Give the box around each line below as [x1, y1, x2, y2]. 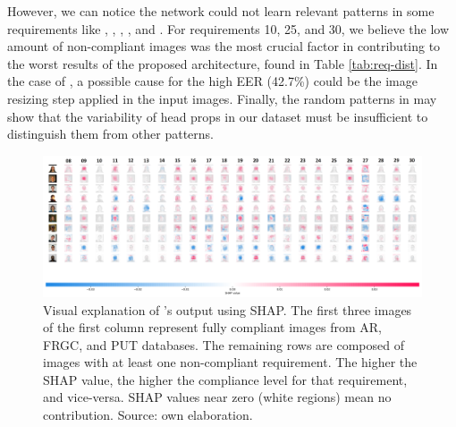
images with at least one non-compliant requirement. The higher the [43, 353, 418, 371]
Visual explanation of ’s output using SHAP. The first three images [43, 300, 412, 319]
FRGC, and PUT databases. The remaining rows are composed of [43, 335, 404, 354]
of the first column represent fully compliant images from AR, [43, 318, 382, 337]
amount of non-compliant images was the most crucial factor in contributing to [7, 37, 441, 56]
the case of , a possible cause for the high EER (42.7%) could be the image [7, 72, 418, 90]
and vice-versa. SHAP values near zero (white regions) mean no [43, 388, 392, 406]
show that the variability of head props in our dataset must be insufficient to [7, 107, 428, 125]
